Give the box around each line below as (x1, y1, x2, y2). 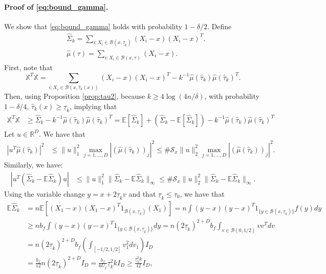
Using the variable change (4, 188, 85, 199)
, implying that (70, 100, 117, 111)
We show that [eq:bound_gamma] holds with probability (4, 20, 182, 31)
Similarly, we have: (4, 159, 63, 170)
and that (128, 188, 156, 199)
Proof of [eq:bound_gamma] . (4, 1, 108, 12)
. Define (207, 20, 232, 31)
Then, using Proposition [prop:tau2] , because (4, 91, 145, 101)
